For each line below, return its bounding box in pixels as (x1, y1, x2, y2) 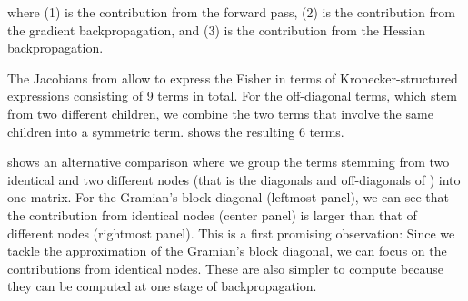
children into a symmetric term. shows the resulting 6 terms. (7, 121, 344, 141)
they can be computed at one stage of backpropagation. (7, 277, 317, 296)
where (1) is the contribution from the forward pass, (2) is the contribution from (7, 3, 455, 21)
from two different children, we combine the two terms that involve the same (7, 103, 433, 122)
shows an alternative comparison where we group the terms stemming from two (7, 152, 450, 171)
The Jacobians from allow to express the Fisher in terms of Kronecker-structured (7, 68, 458, 87)
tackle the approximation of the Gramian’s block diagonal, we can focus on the (7, 241, 447, 260)
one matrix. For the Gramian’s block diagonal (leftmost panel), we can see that (7, 188, 449, 207)
